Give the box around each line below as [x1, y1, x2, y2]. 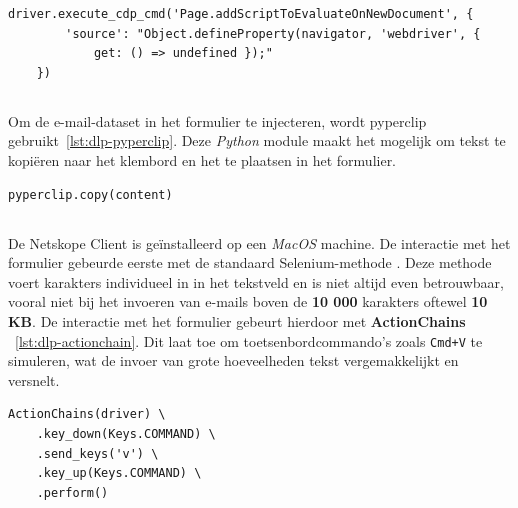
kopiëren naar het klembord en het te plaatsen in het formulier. [8, 149, 397, 170]
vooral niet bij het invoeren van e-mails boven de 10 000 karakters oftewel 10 [8, 291, 488, 312]
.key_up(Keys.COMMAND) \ [36, 466, 202, 481]
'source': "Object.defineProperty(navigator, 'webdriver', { [65, 26, 481, 41]
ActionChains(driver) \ [8, 407, 166, 422]
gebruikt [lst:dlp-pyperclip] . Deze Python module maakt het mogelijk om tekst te [8, 130, 506, 151]
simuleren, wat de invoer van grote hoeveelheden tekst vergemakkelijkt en [8, 350, 459, 371]
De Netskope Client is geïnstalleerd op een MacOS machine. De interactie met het [8, 232, 511, 253]
